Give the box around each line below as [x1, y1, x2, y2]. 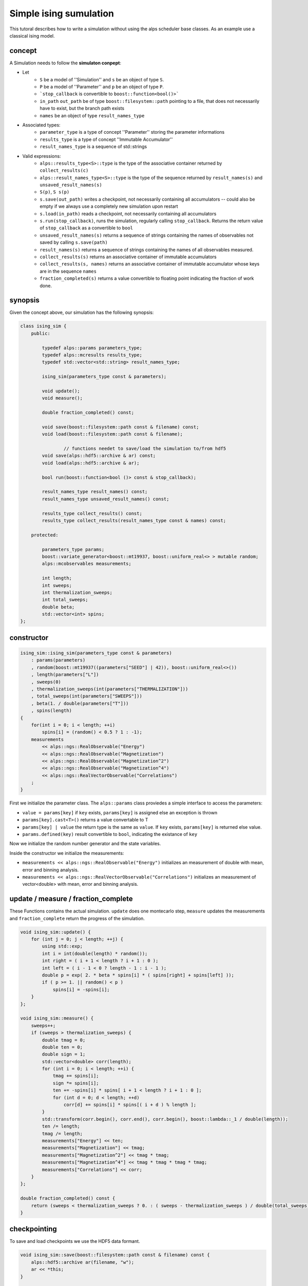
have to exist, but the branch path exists [40, 105, 125, 112]
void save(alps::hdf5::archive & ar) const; [42, 453, 156, 459]
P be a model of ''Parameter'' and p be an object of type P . [40, 84, 164, 90]
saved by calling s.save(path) [40, 239, 108, 245]
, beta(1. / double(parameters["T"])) [31, 700, 129, 706]
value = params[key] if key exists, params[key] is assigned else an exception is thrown [22, 809, 218, 815]
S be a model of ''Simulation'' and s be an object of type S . [40, 76, 164, 82]
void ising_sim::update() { [20, 929, 91, 935]
